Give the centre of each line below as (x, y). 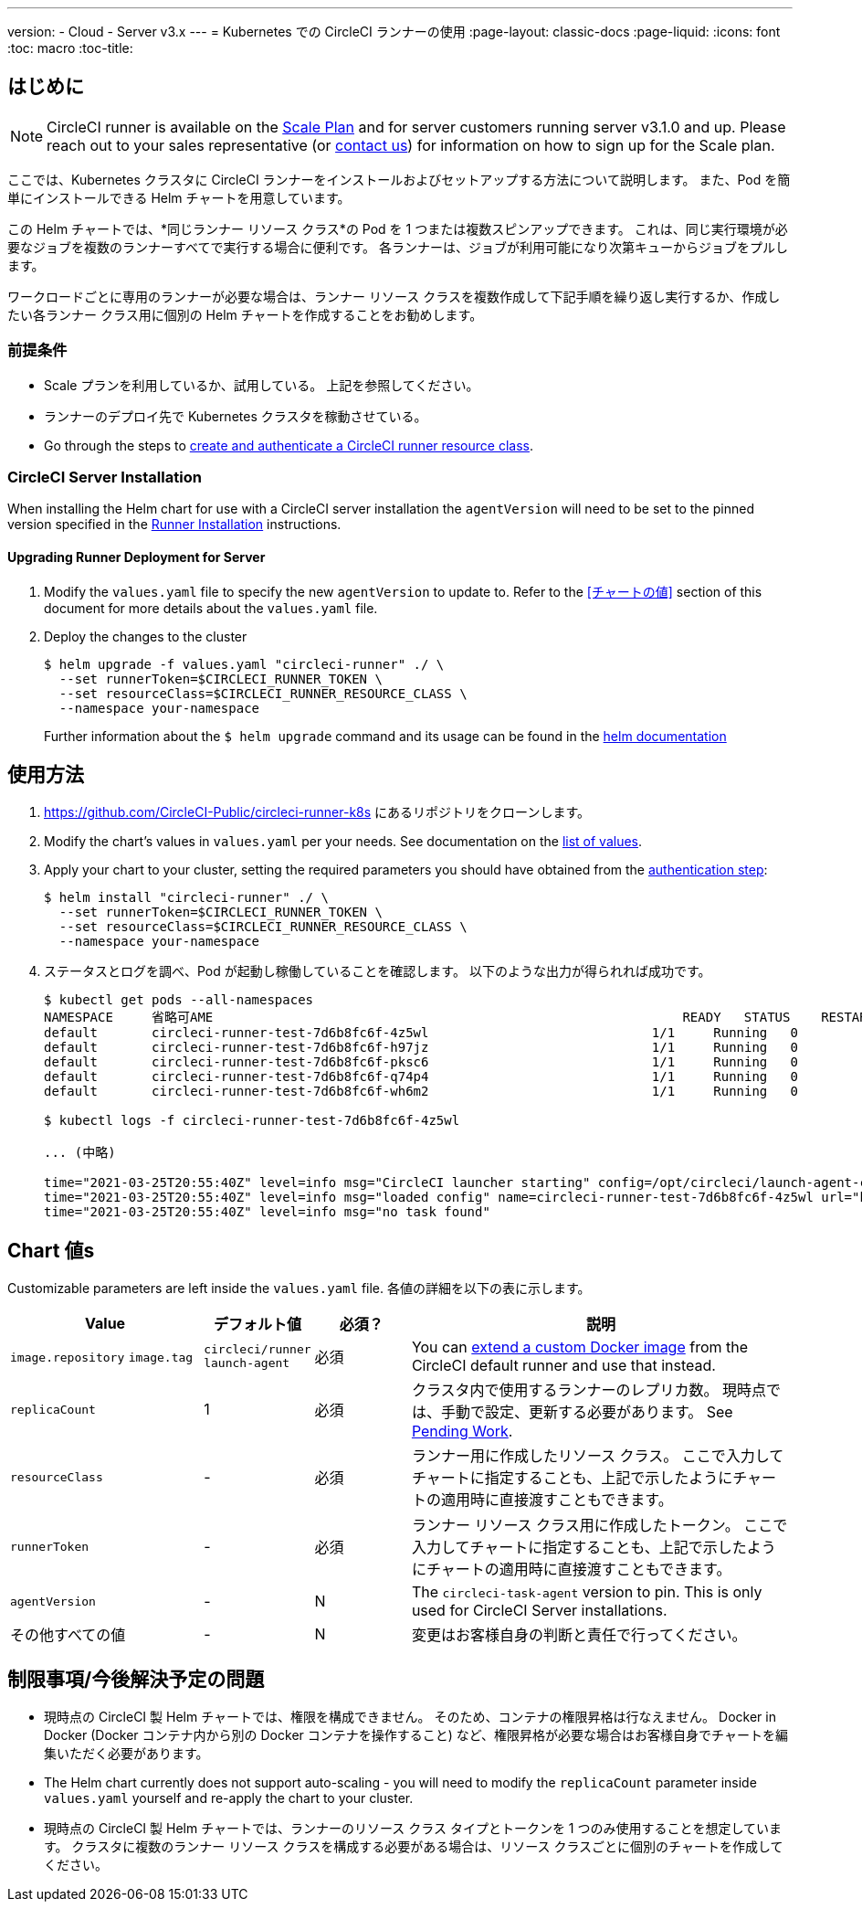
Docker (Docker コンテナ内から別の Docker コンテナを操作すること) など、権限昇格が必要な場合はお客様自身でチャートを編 (416, 1735)
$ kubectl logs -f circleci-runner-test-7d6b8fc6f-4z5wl (252, 1121)
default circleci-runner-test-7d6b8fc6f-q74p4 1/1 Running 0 (421, 1077)
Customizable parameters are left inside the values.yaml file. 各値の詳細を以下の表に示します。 (299, 1289)
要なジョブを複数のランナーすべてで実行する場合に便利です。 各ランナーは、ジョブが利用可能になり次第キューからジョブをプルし (398, 247)
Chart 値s (51, 1250)
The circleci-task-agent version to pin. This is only (587, 1592)
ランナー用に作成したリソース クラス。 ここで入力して (598, 1456)
